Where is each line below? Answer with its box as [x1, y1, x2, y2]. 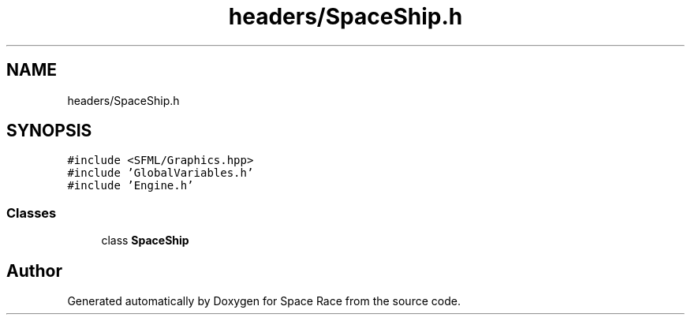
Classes [6, 204, 57, 221]
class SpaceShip [101, 233, 189, 248]
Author [6, 260, 62, 281]
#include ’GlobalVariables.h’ [67, 166, 254, 180]
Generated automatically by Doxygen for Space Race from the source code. [67, 294, 461, 308]
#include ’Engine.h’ [67, 179, 194, 192]
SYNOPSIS [6, 121, 92, 141]
